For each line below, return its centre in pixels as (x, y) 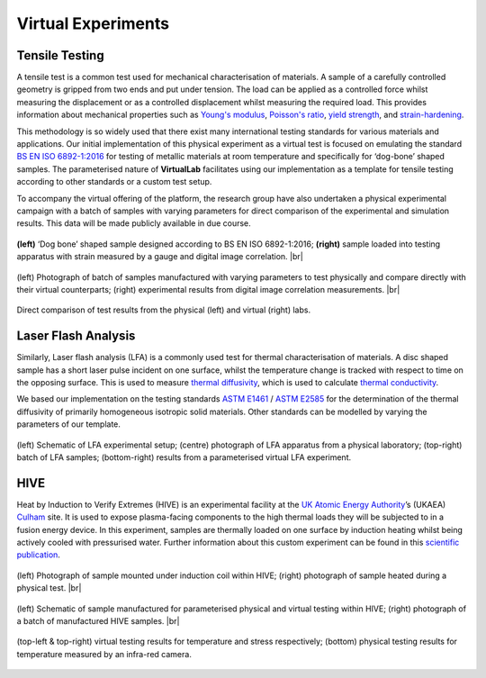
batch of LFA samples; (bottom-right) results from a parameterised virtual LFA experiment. (184, 457)
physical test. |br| (49, 588)
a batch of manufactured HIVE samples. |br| (98, 620)
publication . (38, 555)
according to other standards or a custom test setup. (114, 182)
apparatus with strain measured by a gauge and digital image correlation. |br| (160, 257)
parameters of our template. (69, 424)
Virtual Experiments (93, 23)
